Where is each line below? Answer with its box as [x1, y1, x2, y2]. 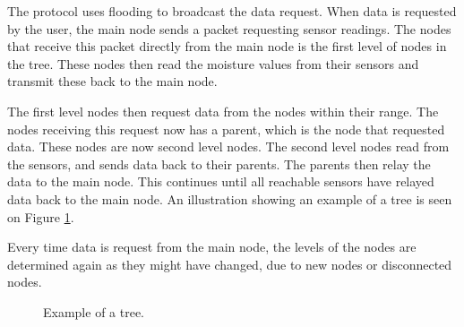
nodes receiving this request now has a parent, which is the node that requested [7, 119, 445, 138]
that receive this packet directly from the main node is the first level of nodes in [7, 37, 447, 56]
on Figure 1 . [7, 207, 74, 226]
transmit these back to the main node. [7, 72, 218, 90]
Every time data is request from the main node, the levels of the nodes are [7, 237, 417, 256]
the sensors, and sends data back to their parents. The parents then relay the [7, 154, 431, 173]
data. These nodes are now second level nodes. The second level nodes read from [7, 137, 450, 156]
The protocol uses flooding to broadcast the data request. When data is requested [7, 2, 457, 20]
